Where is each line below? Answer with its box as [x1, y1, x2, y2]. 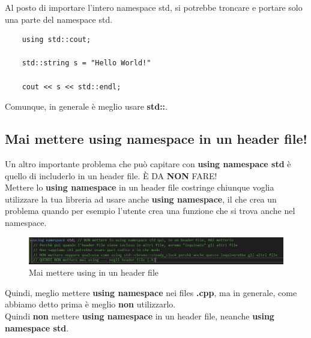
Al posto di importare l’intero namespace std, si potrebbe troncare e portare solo [5, 1, 303, 13]
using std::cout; [22, 35, 91, 44]
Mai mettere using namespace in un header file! [5, 129, 307, 148]
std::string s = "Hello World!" [22, 59, 151, 68]
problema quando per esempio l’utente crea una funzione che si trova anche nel [5, 204, 295, 217]
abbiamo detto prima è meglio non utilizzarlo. [5, 298, 176, 310]
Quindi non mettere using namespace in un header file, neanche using [5, 310, 274, 322]
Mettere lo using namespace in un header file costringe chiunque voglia [5, 181, 274, 194]
